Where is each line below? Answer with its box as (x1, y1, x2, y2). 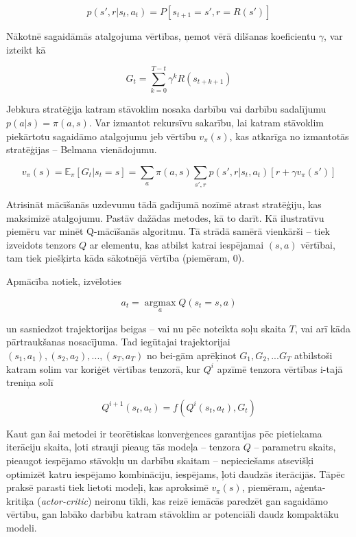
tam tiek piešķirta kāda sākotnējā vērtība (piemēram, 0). (6, 251, 245, 265)
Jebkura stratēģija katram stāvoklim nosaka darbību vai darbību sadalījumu (6, 102, 327, 116)
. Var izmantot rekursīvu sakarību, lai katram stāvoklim (88, 115, 324, 129)
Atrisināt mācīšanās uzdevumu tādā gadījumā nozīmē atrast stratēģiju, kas (6, 197, 322, 212)
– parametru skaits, (254, 439, 336, 454)
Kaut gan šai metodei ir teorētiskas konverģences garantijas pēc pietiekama (6, 426, 322, 440)
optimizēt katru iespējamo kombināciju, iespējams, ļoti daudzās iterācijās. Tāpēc (6, 466, 345, 481)
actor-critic (40, 493, 88, 507)
